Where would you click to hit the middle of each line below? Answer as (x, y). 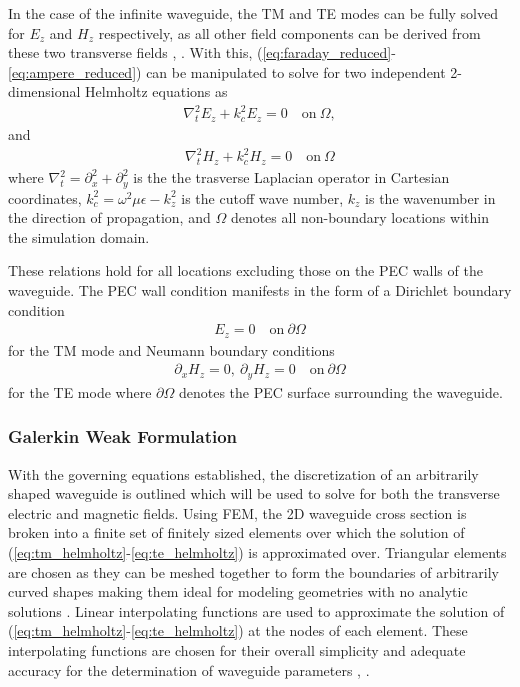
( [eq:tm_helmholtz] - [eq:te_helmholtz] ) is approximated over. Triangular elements (257, 551)
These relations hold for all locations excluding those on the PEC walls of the (245, 270)
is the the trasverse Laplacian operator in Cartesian (291, 177)
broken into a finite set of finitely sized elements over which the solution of (236, 532)
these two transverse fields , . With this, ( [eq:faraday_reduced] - (202, 52)
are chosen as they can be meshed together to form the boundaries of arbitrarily (253, 571)
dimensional (44, 91)
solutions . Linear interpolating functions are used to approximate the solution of (256, 610)
